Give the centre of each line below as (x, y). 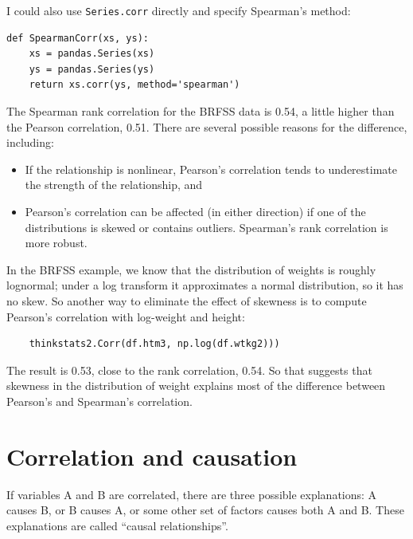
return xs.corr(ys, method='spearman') (134, 85)
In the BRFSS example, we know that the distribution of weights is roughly (191, 269)
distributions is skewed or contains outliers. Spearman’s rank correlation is (206, 227)
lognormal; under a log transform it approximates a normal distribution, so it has (205, 285)
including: (30, 142)
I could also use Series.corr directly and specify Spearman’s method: (179, 10)
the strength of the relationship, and (114, 185)
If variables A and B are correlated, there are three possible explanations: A (192, 494)
